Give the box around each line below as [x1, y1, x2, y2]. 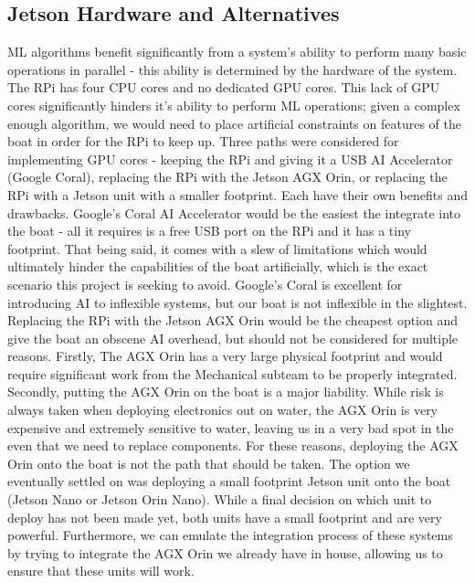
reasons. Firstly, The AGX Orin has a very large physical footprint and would [7, 346, 443, 366]
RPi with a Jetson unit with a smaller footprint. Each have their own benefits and [7, 185, 468, 204]
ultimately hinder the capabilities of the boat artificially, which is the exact [7, 257, 428, 276]
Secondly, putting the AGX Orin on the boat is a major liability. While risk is [7, 382, 444, 401]
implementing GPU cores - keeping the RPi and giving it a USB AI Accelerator [7, 149, 453, 168]
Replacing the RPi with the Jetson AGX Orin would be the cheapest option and [7, 311, 459, 330]
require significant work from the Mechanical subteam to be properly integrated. [7, 364, 458, 383]
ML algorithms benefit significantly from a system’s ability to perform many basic [7, 42, 467, 61]
